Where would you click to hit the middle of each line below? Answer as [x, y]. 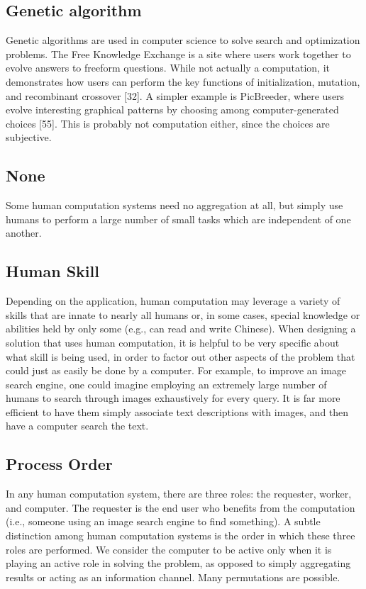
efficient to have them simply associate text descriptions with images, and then [177, 411]
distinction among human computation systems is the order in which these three [181, 535]
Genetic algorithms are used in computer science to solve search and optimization [183, 40]
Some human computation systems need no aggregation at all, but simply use [174, 205]
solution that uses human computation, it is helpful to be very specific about [173, 342]
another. [24, 233]
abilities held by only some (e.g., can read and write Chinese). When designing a [181, 329]
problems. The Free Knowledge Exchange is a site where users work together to [178, 54]
